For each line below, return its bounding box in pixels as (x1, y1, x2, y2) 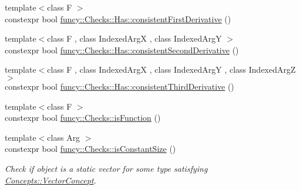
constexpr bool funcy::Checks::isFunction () (5, 111, 161, 124)
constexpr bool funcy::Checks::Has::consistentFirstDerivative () (5, 12, 231, 25)
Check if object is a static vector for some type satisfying (5, 162, 208, 174)
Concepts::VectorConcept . (5, 174, 96, 186)
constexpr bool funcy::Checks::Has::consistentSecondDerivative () (5, 43, 239, 56)
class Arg (47, 131, 80, 143)
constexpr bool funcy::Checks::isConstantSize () (5, 142, 176, 155)
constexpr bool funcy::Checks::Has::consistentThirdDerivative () (5, 80, 234, 92)
